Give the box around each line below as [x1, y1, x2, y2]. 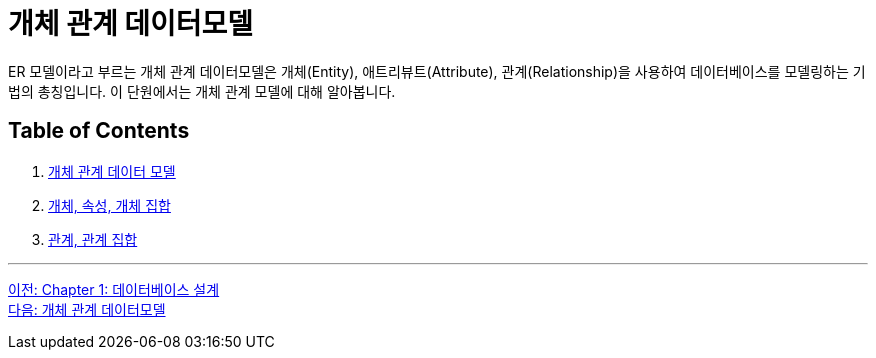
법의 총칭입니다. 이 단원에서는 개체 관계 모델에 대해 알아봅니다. [8, 82, 396, 100]
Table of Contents [8, 118, 190, 144]
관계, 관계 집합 [48, 230, 138, 248]
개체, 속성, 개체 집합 [48, 196, 171, 214]
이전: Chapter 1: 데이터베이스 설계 [8, 280, 220, 298]
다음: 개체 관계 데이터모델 [8, 300, 166, 318]
